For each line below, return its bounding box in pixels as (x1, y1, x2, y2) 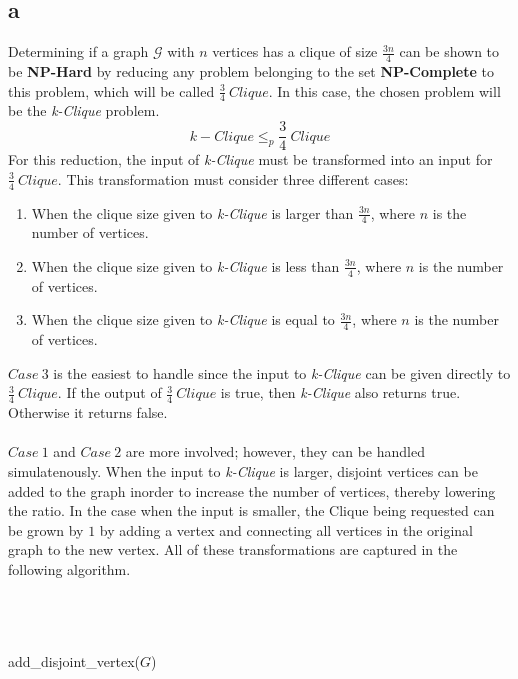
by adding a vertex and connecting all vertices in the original (99, 519, 473, 540)
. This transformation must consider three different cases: (57, 168, 409, 189)
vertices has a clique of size (212, 41, 378, 62)
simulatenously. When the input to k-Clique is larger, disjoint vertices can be (8, 461, 478, 481)
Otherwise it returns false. (8, 402, 168, 423)
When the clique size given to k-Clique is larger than (31, 202, 354, 223)
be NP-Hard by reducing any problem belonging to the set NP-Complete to (8, 61, 494, 82)
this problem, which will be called (8, 80, 215, 101)
